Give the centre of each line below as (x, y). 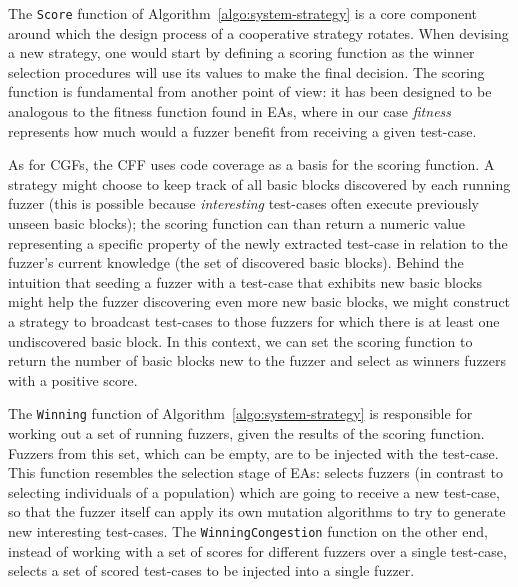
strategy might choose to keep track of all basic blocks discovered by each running (259, 183)
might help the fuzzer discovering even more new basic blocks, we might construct (259, 301)
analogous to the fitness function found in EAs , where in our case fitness (230, 111)
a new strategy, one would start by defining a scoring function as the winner (241, 52)
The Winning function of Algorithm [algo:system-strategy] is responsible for (240, 413)
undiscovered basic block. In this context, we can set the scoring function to (240, 340)
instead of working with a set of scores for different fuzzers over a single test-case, (257, 550)
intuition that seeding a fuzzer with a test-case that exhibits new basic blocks (245, 281)
